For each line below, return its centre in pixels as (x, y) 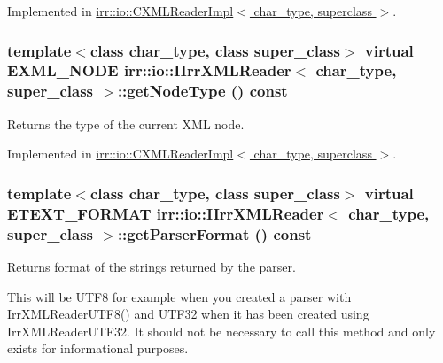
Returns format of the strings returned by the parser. (152, 266)
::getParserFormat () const (214, 233)
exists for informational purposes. (98, 348)
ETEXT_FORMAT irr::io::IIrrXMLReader (166, 213)
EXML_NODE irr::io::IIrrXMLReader (149, 70)
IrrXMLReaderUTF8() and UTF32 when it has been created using (188, 314)
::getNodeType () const (202, 91)
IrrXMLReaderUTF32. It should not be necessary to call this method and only (221, 331)
